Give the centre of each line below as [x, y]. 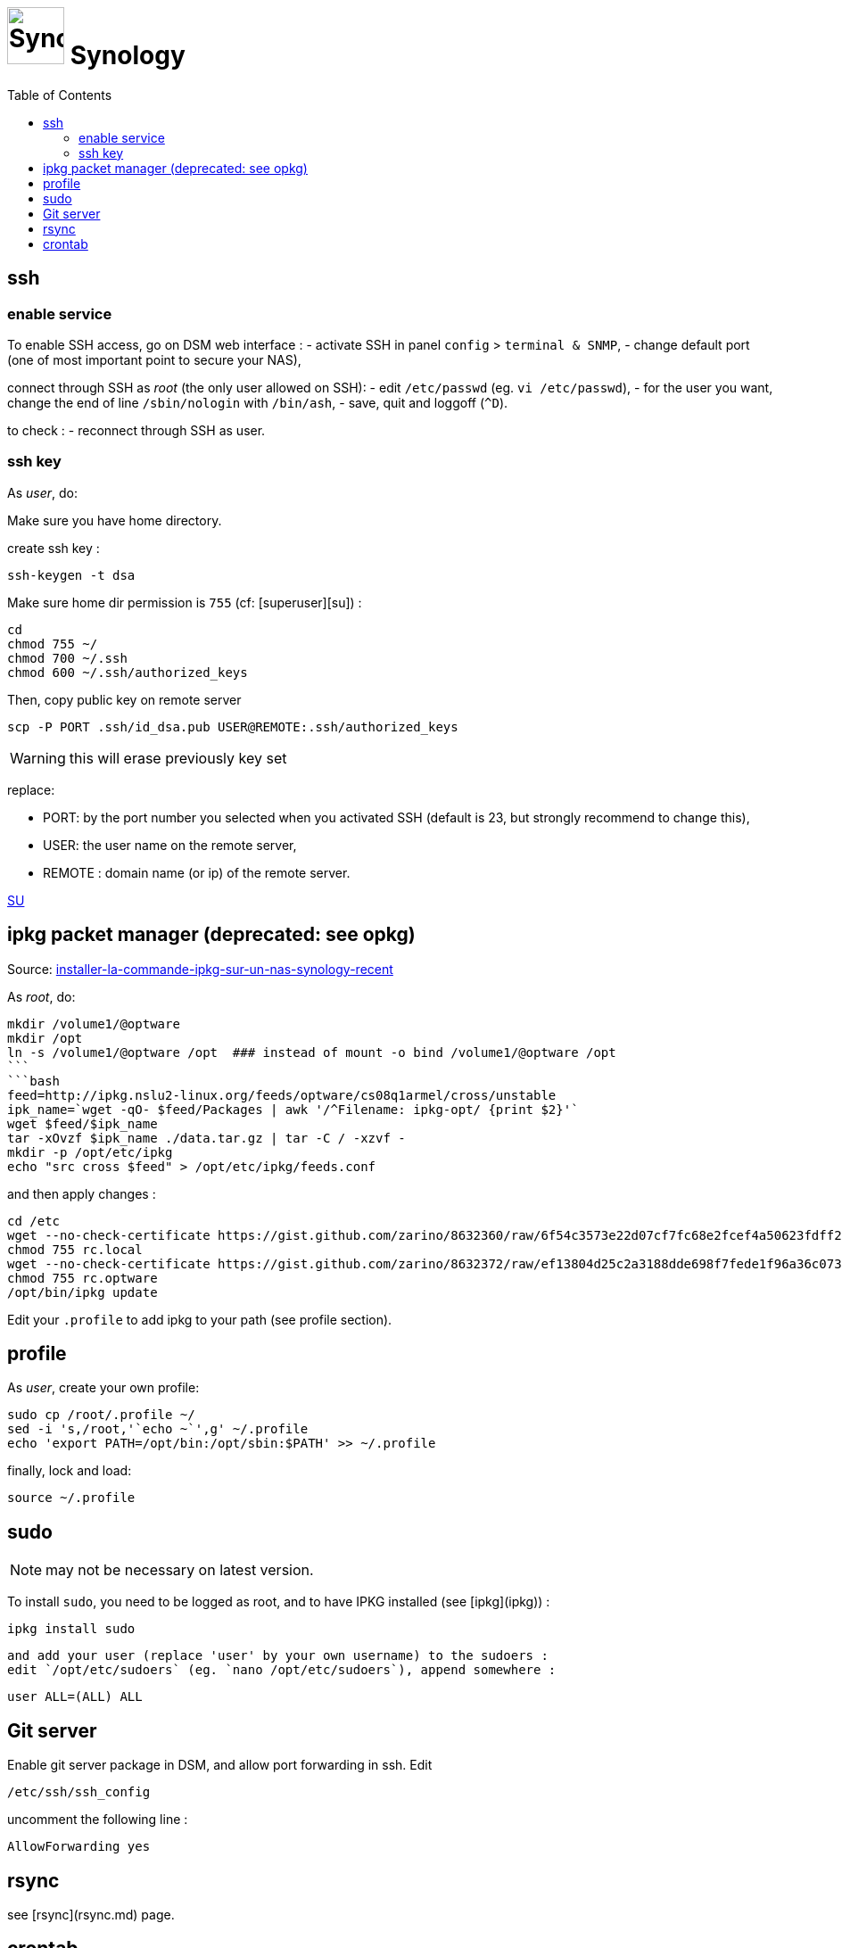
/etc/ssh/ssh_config [79, 1792]
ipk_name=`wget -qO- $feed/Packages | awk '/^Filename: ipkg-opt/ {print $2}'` [293, 1109]
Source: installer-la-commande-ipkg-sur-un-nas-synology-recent [200, 969]
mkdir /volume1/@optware [94, 1024]
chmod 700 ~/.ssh [67, 658]
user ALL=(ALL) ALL [75, 1697]
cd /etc [34, 1221]
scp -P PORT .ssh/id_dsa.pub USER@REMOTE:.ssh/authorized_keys [233, 726]
